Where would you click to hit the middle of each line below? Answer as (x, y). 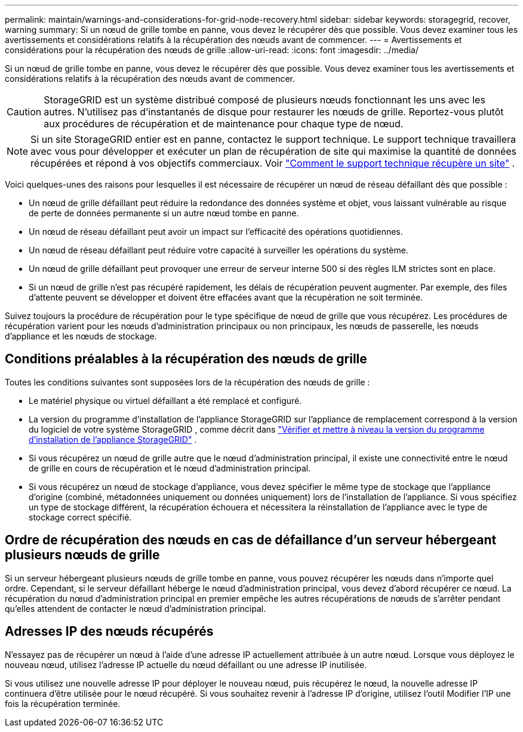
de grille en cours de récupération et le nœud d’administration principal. (170, 468)
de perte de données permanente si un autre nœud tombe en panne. (164, 213)
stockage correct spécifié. (80, 517)
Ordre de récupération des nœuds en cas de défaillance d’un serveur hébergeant (251, 540)
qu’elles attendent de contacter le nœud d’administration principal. (136, 608)
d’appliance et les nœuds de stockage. (81, 336)
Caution (24, 112)
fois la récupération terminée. (63, 703)
